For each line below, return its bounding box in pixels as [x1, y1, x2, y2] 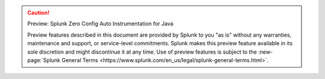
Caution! [27, 9, 50, 16]
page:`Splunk [27, 56, 61, 63]
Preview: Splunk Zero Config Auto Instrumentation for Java [27, 20, 174, 27]
